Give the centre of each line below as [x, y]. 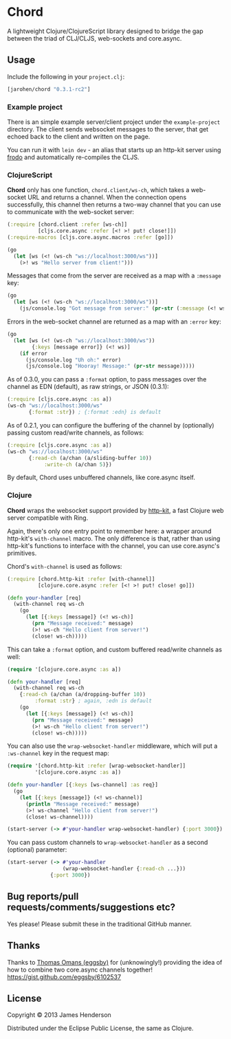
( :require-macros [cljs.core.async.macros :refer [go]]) [90, 237]
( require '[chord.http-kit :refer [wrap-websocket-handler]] [97, 766]
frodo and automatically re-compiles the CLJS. [73, 157]
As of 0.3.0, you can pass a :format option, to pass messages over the [107, 379]
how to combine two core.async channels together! [80, 969]
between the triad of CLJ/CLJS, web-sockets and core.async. [95, 38]
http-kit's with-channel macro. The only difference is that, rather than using [114, 538]
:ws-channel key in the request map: [58, 753]
